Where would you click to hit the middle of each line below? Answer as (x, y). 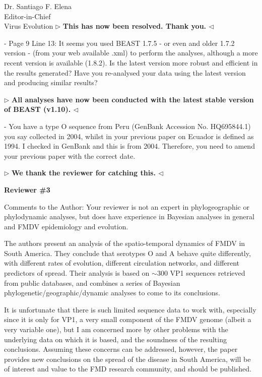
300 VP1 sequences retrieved (201, 273)
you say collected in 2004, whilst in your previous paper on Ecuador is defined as (129, 136)
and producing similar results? (51, 82)
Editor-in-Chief (27, 16)
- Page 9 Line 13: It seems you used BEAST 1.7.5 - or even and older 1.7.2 (119, 43)
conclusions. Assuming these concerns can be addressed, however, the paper (121, 349)
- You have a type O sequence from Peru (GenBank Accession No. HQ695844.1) (127, 126)
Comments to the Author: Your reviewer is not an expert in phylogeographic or (127, 206)
